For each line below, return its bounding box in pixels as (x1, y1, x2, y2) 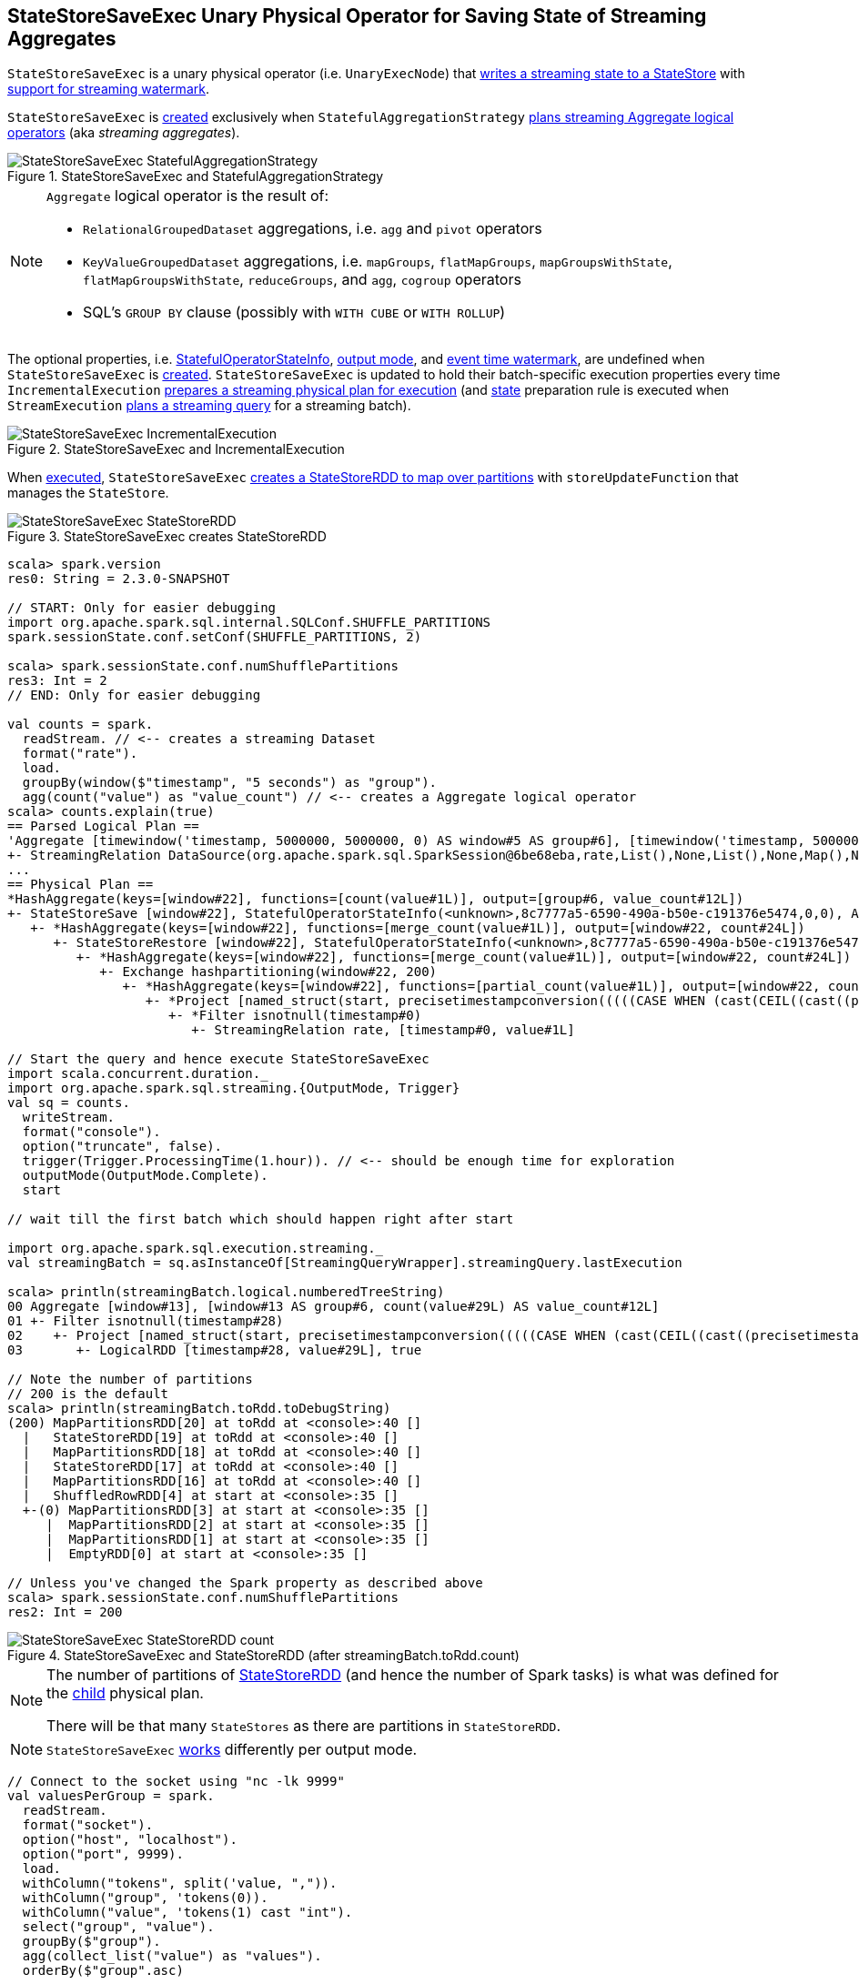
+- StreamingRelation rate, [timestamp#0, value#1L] (191, 1022, 575, 1038)
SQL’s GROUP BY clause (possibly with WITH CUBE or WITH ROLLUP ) (83, 303, 506, 322)
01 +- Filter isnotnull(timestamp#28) (7, 1314, 284, 1329)
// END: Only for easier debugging (7, 688, 261, 703)
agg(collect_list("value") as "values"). (22, 1949, 322, 1964)
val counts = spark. (7, 717, 154, 732)
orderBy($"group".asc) (22, 1963, 184, 1979)
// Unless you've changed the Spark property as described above (7, 1576, 483, 1591)
